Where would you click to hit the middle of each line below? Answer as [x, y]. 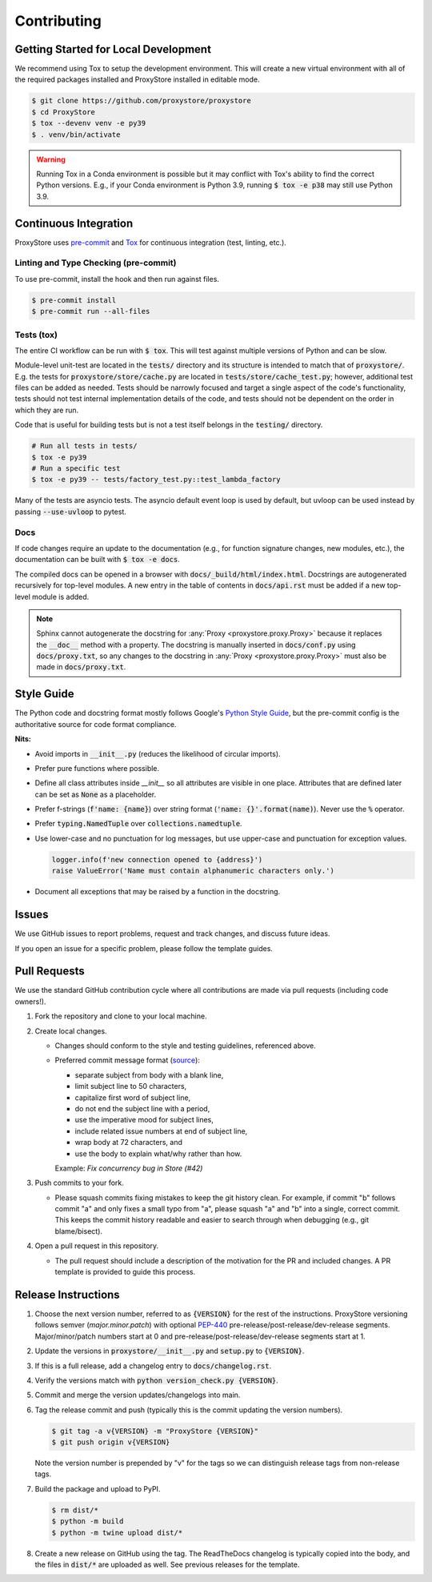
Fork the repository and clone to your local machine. [121, 1016]
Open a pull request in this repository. [97, 1246]
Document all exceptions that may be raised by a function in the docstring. [158, 892]
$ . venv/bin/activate [76, 135]
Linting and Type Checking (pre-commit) [96, 263]
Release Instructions [67, 1294]
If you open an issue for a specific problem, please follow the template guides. [144, 948]
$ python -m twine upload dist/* [117, 1532]
